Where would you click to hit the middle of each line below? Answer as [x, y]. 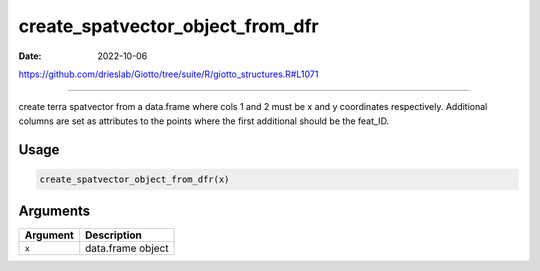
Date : [30, 56]
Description [113, 235]
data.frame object [127, 248]
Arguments [54, 211]
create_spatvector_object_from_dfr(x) [134, 179]
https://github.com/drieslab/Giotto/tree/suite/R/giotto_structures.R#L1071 [168, 74]
